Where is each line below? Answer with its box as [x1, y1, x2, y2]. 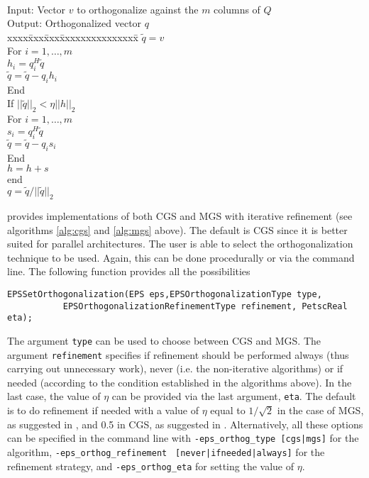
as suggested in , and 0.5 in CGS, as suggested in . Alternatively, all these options [7, 416, 363, 431]
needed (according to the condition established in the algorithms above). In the [7, 374, 352, 389]
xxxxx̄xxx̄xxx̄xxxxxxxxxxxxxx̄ [7, 29, 138, 44]
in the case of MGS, [277, 403, 364, 418]
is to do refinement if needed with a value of [7, 403, 199, 418]
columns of [214, 1, 260, 16]
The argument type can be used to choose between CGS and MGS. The [7, 333, 321, 348]
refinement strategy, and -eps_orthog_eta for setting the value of [7, 458, 294, 473]
